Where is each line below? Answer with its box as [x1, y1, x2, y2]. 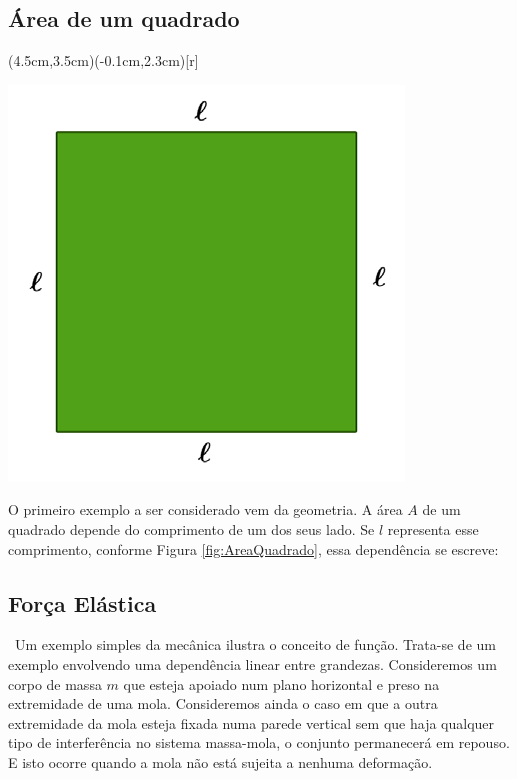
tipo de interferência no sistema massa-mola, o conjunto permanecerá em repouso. [8, 732, 510, 753]
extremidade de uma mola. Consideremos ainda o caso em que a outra [8, 693, 438, 714]
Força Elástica [8, 587, 157, 618]
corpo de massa [8, 673, 102, 694]
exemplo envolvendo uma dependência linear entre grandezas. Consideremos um [8, 653, 497, 674]
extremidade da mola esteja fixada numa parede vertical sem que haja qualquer [8, 712, 495, 733]
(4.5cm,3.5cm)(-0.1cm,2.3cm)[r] [8, 50, 199, 71]
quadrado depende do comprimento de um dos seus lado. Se [8, 518, 375, 539]
